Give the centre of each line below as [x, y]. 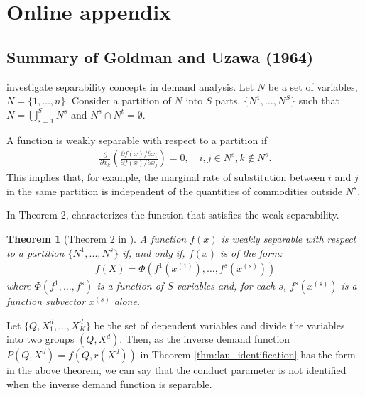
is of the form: [251, 252]
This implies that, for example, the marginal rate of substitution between [166, 177]
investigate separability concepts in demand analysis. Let [130, 86]
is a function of [130, 286]
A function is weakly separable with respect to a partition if [137, 139]
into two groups [40, 339]
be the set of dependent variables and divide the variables [219, 325]
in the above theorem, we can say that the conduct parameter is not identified [176, 370]
